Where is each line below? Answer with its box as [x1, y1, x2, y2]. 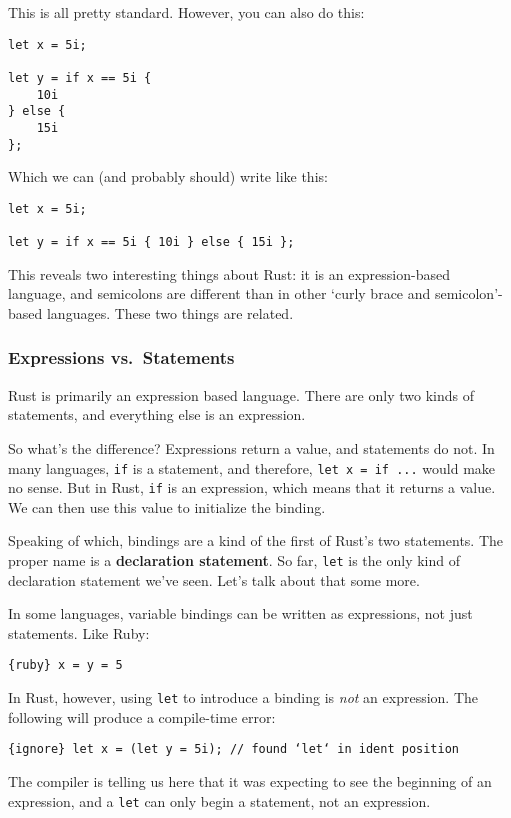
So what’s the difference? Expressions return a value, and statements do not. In [8, 437, 495, 458]
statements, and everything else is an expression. [8, 404, 306, 425]
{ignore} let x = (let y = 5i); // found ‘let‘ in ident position [8, 742, 460, 757]
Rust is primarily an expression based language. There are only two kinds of [8, 384, 474, 405]
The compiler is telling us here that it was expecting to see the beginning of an [8, 771, 492, 792]
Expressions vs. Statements [8, 345, 235, 370]
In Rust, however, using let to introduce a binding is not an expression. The [8, 687, 479, 708]
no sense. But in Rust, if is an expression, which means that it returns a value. [8, 477, 496, 498]
